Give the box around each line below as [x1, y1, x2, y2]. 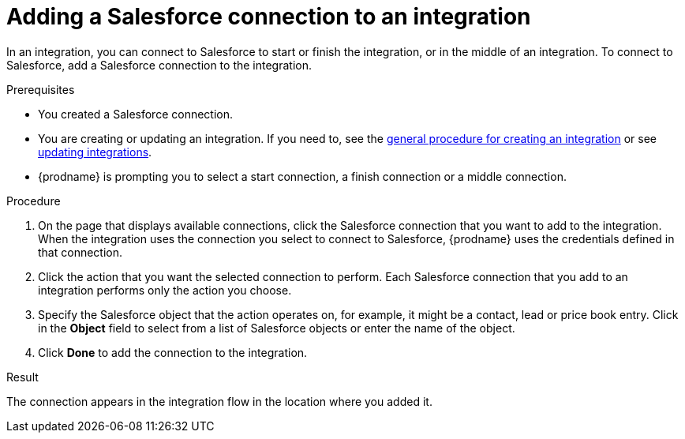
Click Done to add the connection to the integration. [38, 345, 308, 359]
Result [6, 370, 39, 384]
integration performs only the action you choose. [38, 283, 292, 297]
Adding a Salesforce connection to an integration [6, 3, 531, 30]
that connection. [38, 245, 123, 259]
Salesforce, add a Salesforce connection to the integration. [6, 58, 313, 72]
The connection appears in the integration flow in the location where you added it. [6, 394, 432, 408]
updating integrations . [38, 144, 152, 159]
